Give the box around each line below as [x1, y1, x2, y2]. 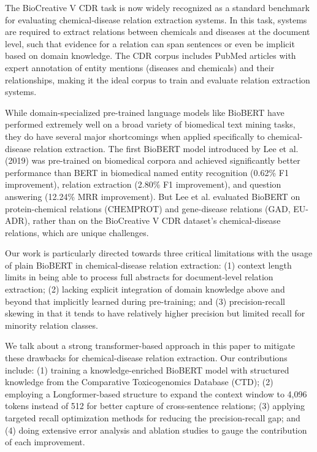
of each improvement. [5, 435, 85, 448]
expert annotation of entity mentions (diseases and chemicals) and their [5, 61, 275, 74]
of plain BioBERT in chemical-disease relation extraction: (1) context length [5, 258, 292, 271]
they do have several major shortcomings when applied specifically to [5, 129, 265, 142]
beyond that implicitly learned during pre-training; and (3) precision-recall [5, 294, 285, 307]
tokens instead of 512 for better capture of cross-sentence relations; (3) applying [5, 399, 305, 412]
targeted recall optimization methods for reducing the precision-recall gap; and [5, 412, 300, 424]
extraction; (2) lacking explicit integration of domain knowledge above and [5, 283, 285, 296]
